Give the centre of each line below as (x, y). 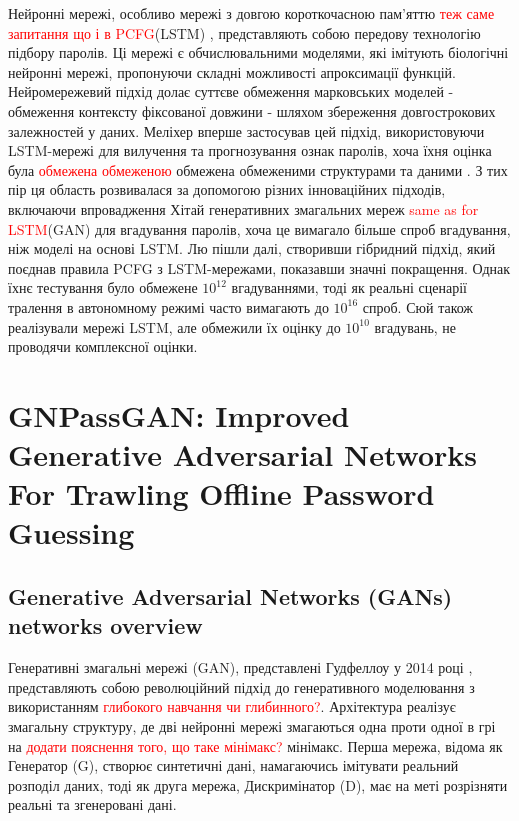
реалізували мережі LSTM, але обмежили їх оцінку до (174, 326)
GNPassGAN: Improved (179, 414)
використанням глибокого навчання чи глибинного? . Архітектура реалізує (232, 706)
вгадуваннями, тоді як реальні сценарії (349, 287)
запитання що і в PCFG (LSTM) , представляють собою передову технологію (244, 32)
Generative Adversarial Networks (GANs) (230, 596)
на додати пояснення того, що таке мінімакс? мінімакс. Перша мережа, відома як (255, 745)
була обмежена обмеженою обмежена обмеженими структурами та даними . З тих (258, 169)
